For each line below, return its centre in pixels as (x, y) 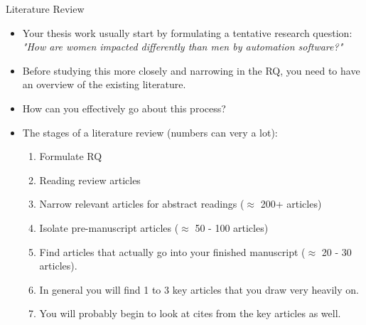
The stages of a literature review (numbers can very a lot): (150, 132)
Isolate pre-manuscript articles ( (109, 227)
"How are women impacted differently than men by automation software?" (183, 47)
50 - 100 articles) (232, 227)
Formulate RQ (71, 156)
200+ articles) (291, 204)
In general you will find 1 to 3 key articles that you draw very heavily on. (199, 289)
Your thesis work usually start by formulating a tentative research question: (187, 32)
